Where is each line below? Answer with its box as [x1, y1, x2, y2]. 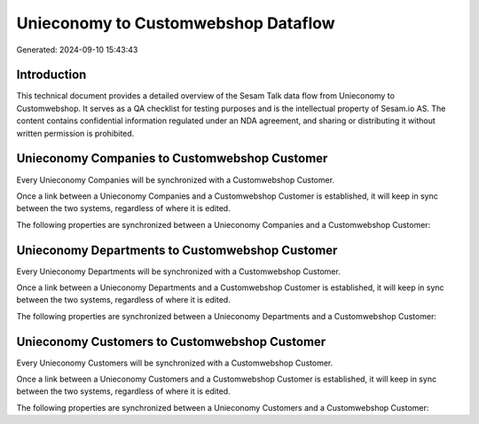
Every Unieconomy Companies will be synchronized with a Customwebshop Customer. [16, 174, 335, 185]
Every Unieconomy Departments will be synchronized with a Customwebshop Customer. [16, 266, 341, 277]
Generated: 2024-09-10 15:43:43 [16, 44, 138, 55]
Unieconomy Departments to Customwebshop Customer [16, 242, 338, 257]
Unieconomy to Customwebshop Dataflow [16, 13, 336, 33]
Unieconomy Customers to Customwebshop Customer [16, 334, 326, 349]
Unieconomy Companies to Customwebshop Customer [16, 151, 328, 166]
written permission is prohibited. [16, 128, 135, 138]
